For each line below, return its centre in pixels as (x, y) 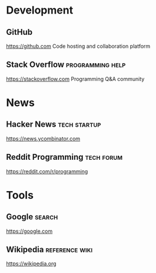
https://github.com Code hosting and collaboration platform (78, 46)
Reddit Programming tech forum (64, 157)
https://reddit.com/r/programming (47, 171)
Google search (32, 217)
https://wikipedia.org (31, 264)
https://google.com (29, 231)
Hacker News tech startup (54, 124)
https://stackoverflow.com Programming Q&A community (75, 79)
